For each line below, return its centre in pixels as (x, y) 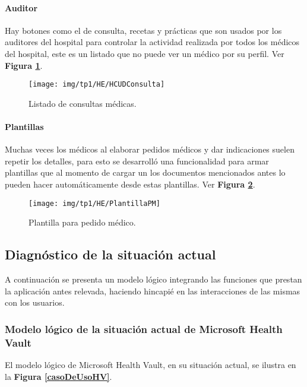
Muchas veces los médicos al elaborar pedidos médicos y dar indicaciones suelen (150, 149)
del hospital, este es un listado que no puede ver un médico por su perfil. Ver (145, 53)
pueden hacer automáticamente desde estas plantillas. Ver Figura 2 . (130, 184)
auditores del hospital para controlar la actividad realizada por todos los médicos (152, 42)
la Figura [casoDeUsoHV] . (58, 376)
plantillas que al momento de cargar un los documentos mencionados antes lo (145, 172)
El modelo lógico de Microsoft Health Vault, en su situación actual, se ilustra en (151, 364)
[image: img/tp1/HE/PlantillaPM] (94, 203)
